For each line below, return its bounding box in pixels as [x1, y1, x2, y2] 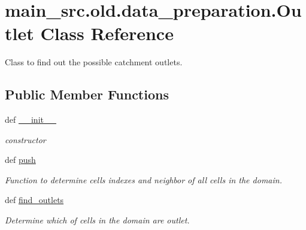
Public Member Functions [5, 85, 169, 104]
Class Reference [40, 21, 174, 46]
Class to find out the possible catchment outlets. [5, 56, 183, 68]
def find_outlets [5, 193, 64, 206]
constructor [5, 133, 46, 146]
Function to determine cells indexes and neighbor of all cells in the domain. [5, 173, 282, 186]
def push [5, 153, 36, 166]
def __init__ [5, 113, 56, 126]
